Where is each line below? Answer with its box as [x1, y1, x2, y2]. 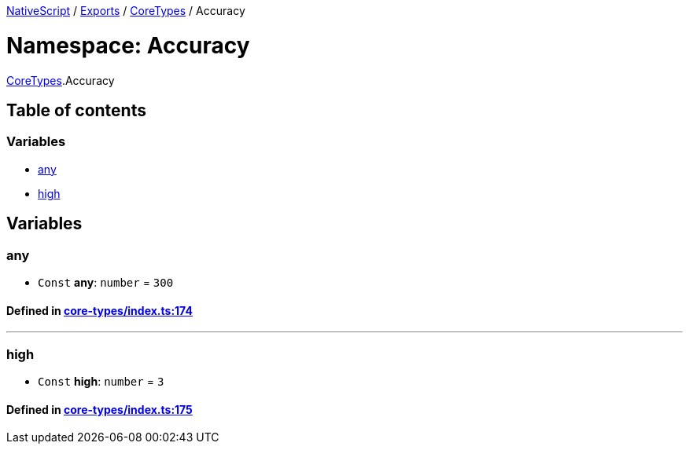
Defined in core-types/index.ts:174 [6, 303, 193, 317]
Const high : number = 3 [38, 374, 164, 388]
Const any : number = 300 [38, 275, 174, 289]
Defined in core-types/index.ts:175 [6, 402, 193, 416]
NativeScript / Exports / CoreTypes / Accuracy [6, 4, 245, 17]
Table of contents [6, 100, 146, 120]
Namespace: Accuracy [6, 31, 250, 59]
